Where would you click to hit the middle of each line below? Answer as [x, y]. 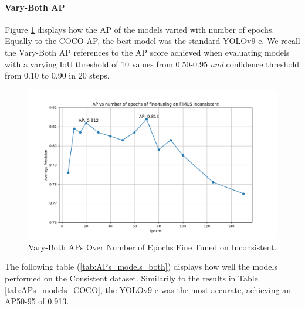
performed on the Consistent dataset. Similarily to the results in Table [131, 278]
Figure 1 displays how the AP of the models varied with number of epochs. [140, 29]
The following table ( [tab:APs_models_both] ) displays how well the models [141, 266]
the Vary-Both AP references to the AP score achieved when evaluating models [147, 52]
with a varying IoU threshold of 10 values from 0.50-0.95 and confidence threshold [152, 64]
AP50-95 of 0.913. [37, 301]
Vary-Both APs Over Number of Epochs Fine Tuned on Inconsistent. [152, 247]
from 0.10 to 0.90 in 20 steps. [57, 75]
